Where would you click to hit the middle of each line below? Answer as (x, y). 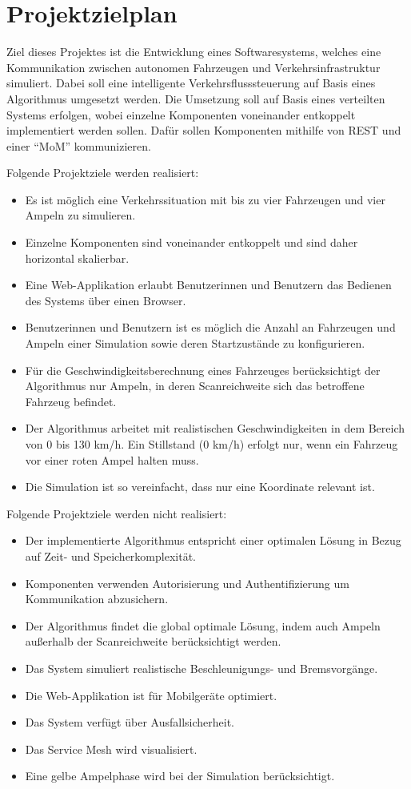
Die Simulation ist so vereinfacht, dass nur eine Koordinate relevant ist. (200, 487)
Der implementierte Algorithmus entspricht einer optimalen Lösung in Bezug (213, 540)
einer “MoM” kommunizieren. (79, 145)
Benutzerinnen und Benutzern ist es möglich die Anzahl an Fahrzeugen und (210, 327)
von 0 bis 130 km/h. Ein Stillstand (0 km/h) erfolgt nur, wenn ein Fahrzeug (211, 444)
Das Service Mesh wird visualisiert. (111, 749)
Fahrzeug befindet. (71, 401)
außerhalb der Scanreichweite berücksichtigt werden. (153, 641)
